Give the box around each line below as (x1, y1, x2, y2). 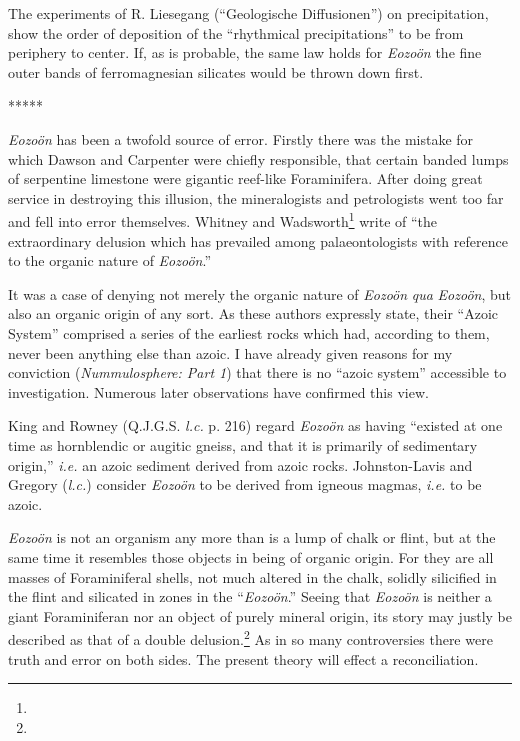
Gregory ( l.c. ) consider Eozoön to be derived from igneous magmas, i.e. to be (8, 474, 482, 495)
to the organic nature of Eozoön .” (8, 250, 211, 271)
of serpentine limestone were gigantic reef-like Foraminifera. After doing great (8, 168, 483, 189)
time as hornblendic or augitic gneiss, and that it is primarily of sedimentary (8, 434, 478, 455)
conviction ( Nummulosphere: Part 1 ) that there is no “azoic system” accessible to (8, 362, 507, 383)
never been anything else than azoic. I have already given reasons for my (8, 342, 453, 363)
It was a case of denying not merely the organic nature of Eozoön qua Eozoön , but (8, 283, 512, 304)
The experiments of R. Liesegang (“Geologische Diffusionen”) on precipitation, (8, 3, 489, 23)
